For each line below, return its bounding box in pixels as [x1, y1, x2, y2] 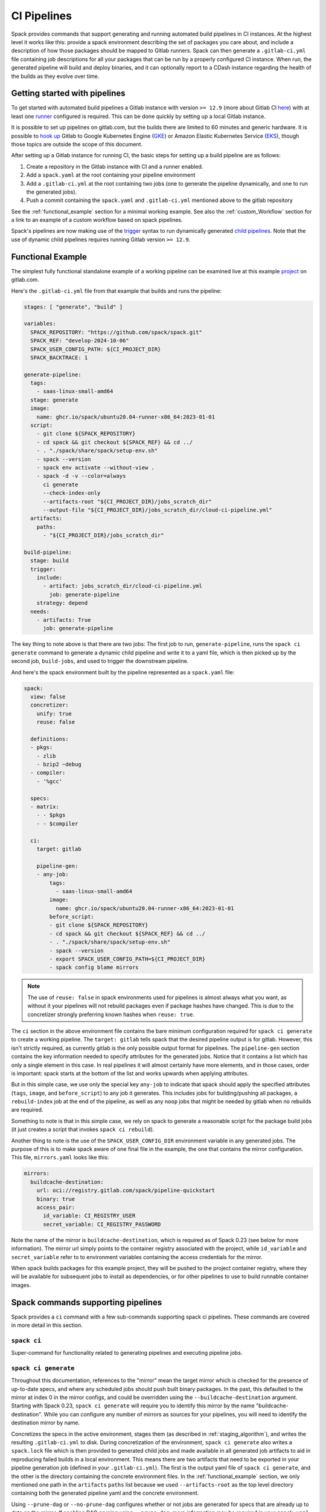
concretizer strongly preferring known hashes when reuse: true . [27, 1011, 194, 1018]
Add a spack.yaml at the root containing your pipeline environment [26, 171, 196, 178]
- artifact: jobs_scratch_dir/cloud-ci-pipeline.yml [43, 582, 202, 590]
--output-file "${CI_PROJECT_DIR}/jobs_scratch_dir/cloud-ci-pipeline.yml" [43, 506, 273, 513]
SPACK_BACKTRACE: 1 [30, 354, 88, 361]
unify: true [36, 710, 72, 717]
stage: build [30, 557, 69, 564]
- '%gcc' [36, 778, 63, 784]
